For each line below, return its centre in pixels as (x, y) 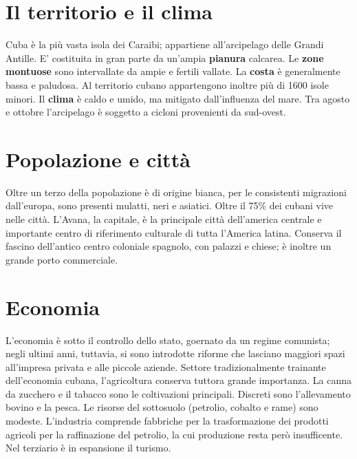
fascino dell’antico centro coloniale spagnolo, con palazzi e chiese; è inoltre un (169, 246)
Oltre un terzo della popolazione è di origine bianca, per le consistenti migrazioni (176, 192)
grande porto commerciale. (62, 259)
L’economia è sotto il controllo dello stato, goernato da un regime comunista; (168, 340)
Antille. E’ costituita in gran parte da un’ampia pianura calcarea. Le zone (165, 57)
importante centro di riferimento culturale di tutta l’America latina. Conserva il (174, 232)
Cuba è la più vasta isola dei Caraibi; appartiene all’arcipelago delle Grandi (165, 44)
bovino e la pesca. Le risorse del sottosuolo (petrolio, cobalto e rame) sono (162, 407)
